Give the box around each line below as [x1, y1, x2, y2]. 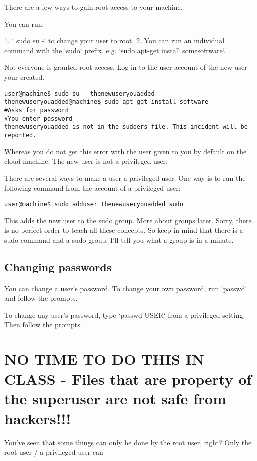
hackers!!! [4, 408, 71, 428]
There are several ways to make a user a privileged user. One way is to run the [4, 172, 246, 183]
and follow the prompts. [4, 293, 78, 303]
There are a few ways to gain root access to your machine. [4, 2, 183, 12]
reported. [4, 131, 37, 139]
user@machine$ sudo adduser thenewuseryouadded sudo [4, 200, 183, 208]
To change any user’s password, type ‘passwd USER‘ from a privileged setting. [4, 309, 245, 320]
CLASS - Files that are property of [4, 368, 252, 389]
